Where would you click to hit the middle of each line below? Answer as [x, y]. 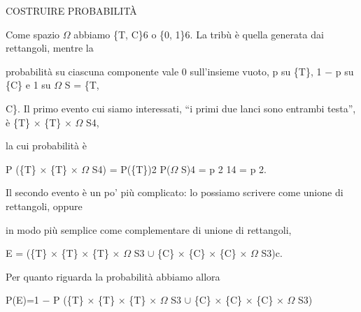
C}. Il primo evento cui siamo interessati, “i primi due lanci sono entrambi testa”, [181, 108]
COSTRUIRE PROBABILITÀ [71, 10]
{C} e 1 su [28, 85]
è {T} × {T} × [39, 122]
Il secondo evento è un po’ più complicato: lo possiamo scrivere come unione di [175, 192]
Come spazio [33, 34]
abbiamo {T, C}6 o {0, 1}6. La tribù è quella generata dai [199, 34]
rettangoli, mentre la [50, 48]
